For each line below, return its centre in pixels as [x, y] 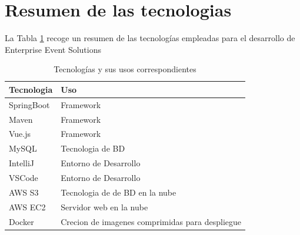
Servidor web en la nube [104, 207]
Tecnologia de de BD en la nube [119, 192]
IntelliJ [21, 163]
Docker [21, 221]
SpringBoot [29, 104]
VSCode [24, 177]
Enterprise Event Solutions [53, 49]
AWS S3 [24, 192]
